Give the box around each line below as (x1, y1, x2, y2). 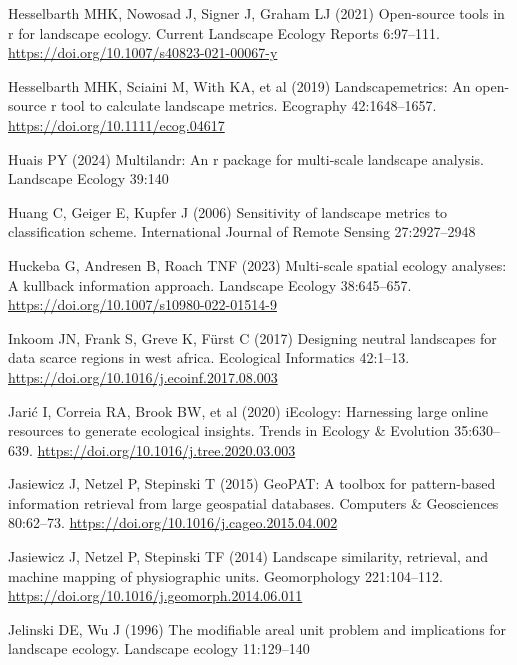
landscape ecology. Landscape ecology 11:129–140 (8, 638, 310, 659)
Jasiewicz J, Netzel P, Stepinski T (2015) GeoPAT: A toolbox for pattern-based (8, 473, 496, 494)
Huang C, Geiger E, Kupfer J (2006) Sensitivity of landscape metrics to (8, 201, 448, 222)
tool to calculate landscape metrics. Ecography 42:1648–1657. (61, 95, 437, 116)
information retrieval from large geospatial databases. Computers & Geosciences (8, 492, 499, 513)
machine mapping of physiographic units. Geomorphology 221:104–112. (8, 565, 443, 586)
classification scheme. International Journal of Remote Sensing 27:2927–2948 (8, 221, 476, 242)
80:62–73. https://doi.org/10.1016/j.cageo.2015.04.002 (8, 512, 338, 533)
